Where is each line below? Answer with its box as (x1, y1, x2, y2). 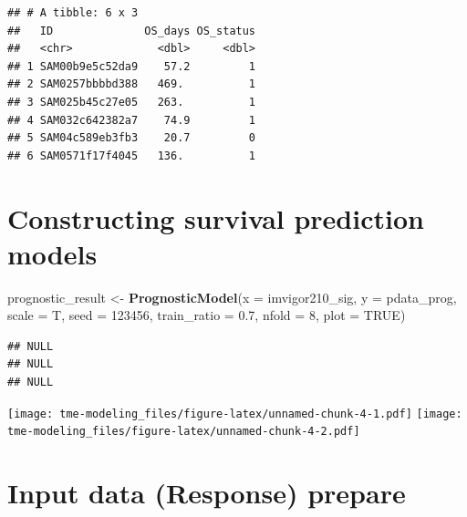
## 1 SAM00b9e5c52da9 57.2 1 (7, 59, 256, 73)
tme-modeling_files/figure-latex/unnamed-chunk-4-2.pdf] (7, 425, 360, 439)
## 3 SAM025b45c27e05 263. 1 (7, 95, 256, 109)
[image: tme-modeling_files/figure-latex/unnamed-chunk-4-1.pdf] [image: (7, 407, 462, 420)
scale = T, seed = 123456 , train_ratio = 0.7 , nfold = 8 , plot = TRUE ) (7, 305, 406, 325)
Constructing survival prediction (7, 199, 424, 236)
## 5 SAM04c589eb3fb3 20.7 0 (7, 131, 256, 145)
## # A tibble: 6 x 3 (7, 6, 139, 19)
